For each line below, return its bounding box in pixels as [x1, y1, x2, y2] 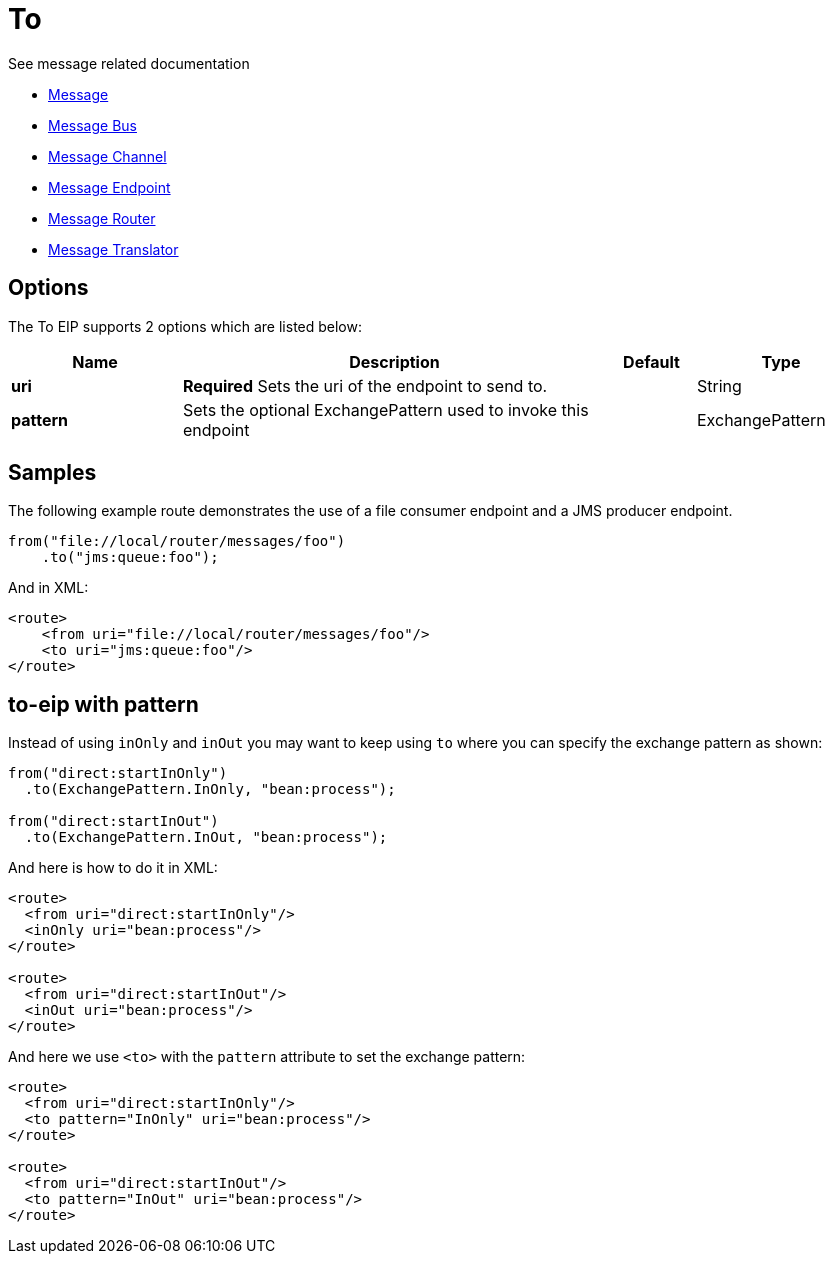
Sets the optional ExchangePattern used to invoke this [183, 399, 589, 420]
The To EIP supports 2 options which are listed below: [8, 317, 362, 335]
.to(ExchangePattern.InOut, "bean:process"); [24, 829, 388, 846]
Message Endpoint [48, 178, 171, 196]
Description [349, 351, 440, 372]
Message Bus [48, 116, 137, 134]
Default [623, 351, 680, 372]
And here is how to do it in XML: [8, 859, 218, 877]
